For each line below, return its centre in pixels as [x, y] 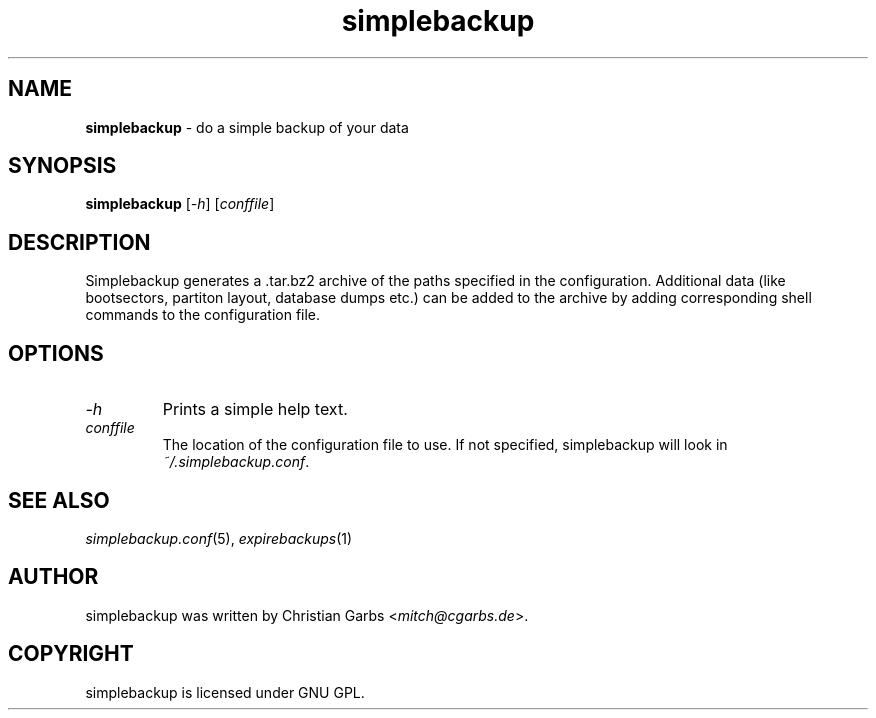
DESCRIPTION [79, 242]
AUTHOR [53, 577]
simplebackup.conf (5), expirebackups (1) [219, 538]
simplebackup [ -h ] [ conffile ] [180, 204]
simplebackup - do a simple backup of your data [247, 127]
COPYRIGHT [71, 654]
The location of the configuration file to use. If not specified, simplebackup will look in [445, 445]
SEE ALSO [59, 500]
